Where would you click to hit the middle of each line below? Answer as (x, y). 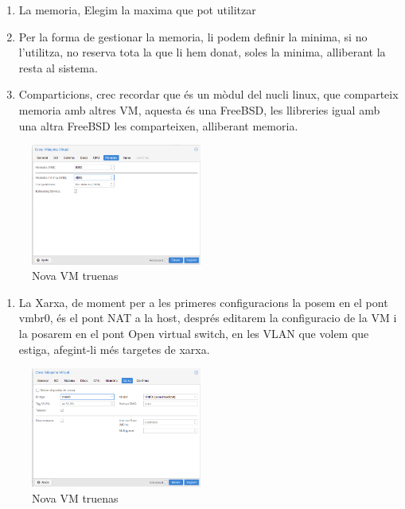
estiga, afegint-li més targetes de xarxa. (114, 349)
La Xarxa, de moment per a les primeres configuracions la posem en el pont (203, 302)
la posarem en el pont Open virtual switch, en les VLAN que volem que (194, 333)
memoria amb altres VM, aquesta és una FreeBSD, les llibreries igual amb (199, 109)
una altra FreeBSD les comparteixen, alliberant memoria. (158, 125)
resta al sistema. (58, 67)
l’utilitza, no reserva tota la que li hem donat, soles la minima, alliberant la (202, 52)
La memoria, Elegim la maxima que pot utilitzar (137, 10)
